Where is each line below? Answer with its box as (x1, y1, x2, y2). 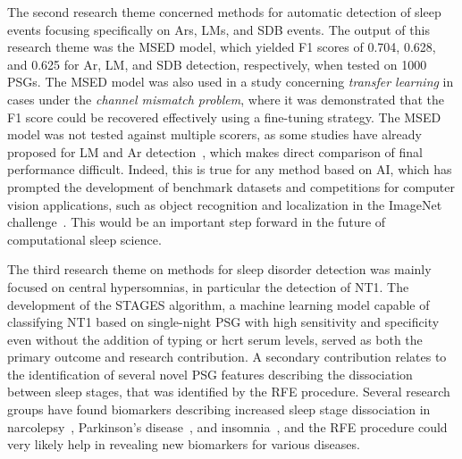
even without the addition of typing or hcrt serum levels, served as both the (7, 330, 423, 348)
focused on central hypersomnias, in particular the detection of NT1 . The (7, 277, 409, 296)
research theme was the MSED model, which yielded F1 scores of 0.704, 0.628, (7, 38, 436, 56)
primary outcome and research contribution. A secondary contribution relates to (7, 347, 447, 366)
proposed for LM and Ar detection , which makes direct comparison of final (7, 142, 424, 161)
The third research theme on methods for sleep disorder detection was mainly (7, 260, 432, 279)
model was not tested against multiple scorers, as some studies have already (7, 125, 422, 144)
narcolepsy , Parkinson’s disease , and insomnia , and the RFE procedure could (7, 417, 448, 436)
